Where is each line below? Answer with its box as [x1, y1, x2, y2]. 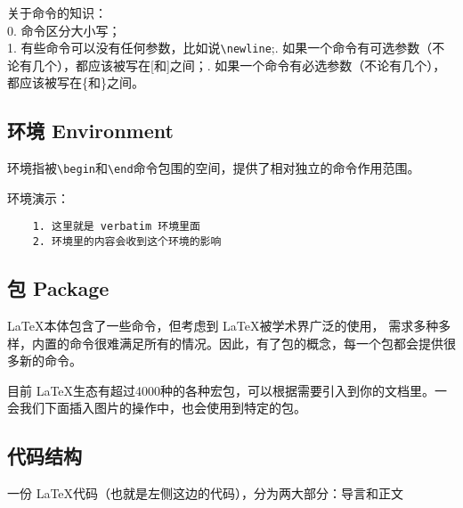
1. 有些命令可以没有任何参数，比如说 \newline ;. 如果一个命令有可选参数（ [7, 38, 433, 57]
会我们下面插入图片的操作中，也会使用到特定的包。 [7, 398, 306, 417]
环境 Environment [7, 117, 174, 144]
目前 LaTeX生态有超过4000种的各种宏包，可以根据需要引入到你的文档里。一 [7, 381, 448, 399]
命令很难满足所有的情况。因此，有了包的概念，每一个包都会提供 [69, 333, 443, 352]
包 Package [7, 274, 110, 302]
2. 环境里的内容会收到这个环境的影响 [32, 235, 222, 249]
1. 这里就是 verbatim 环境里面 [32, 220, 200, 234]
